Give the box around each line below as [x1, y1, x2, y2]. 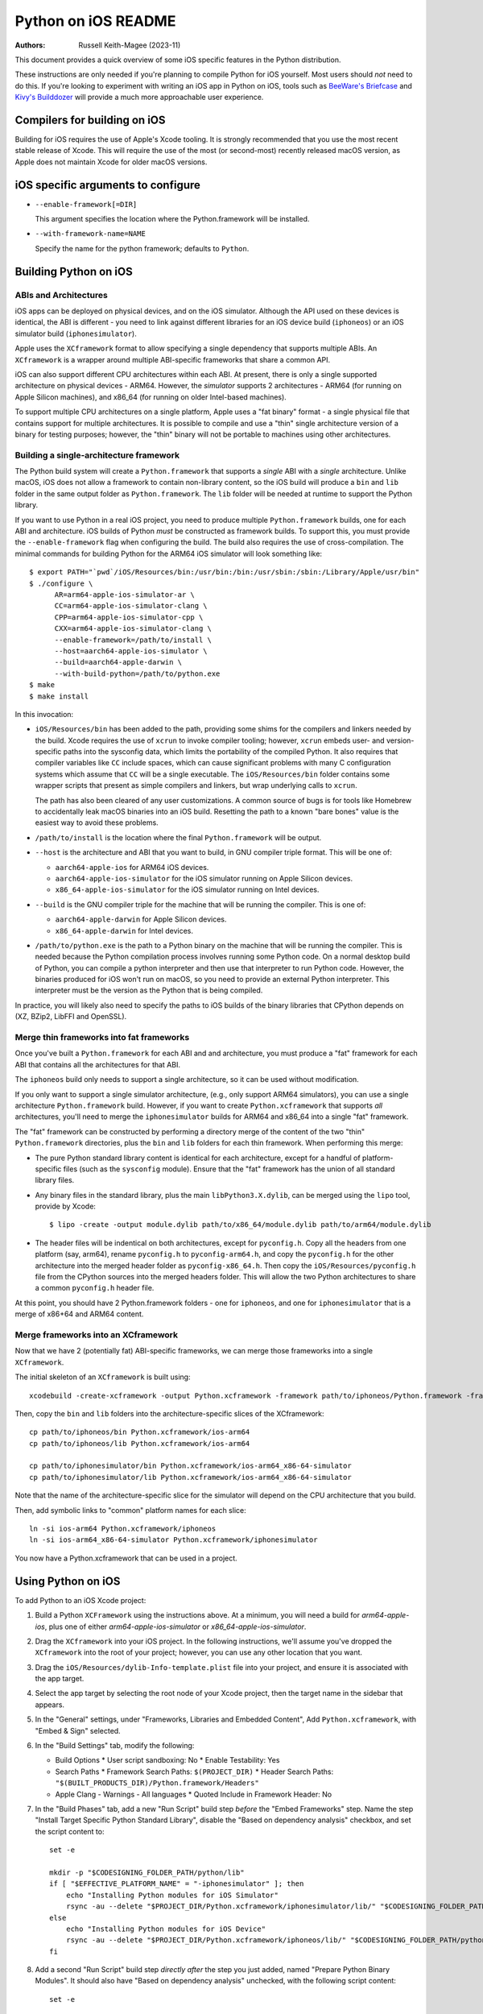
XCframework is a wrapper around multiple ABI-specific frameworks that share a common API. [14, 354, 331, 364]
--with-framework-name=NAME [35, 230, 147, 238]
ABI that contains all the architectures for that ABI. [14, 1059, 181, 1069]
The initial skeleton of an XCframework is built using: [14, 1372, 191, 1382]
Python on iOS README [14, 12, 176, 30]
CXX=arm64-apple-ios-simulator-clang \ [54, 624, 213, 633]
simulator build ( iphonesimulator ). [14, 329, 137, 338]
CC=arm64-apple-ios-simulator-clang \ [54, 601, 208, 611]
